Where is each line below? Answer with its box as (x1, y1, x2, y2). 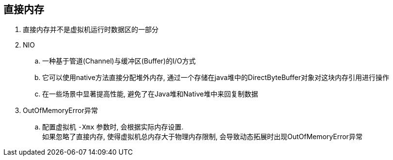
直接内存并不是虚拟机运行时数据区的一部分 (23, 25, 158, 34)
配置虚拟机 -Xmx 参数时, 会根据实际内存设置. (42, 123, 184, 131)
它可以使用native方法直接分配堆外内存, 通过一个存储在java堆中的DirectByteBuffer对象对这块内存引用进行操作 (42, 73, 389, 82)
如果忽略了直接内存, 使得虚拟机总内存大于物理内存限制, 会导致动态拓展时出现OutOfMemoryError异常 (42, 132, 362, 141)
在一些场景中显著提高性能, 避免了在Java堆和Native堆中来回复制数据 (42, 90, 258, 98)
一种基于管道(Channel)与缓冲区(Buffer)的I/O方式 (42, 57, 196, 65)
